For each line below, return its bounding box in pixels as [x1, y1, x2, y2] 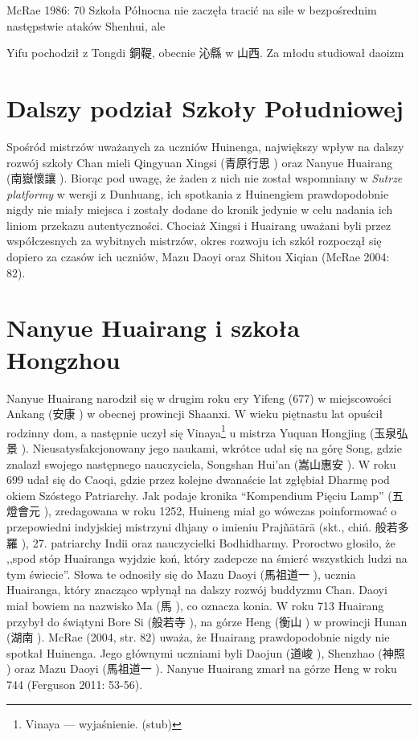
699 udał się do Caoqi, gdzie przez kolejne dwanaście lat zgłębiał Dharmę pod [6, 471, 390, 488]
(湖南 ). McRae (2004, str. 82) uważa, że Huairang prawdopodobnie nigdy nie [6, 629, 390, 646]
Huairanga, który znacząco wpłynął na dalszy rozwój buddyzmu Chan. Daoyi [6, 581, 387, 598]
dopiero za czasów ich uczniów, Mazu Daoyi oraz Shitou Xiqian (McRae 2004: [6, 248, 390, 265]
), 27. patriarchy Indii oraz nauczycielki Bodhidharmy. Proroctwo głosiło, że [21, 534, 395, 551]
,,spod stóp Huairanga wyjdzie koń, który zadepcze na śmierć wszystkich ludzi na [6, 550, 408, 567]
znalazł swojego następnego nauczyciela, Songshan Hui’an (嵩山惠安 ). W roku [6, 455, 396, 472]
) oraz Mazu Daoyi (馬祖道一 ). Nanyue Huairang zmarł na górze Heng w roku [6, 660, 397, 677]
